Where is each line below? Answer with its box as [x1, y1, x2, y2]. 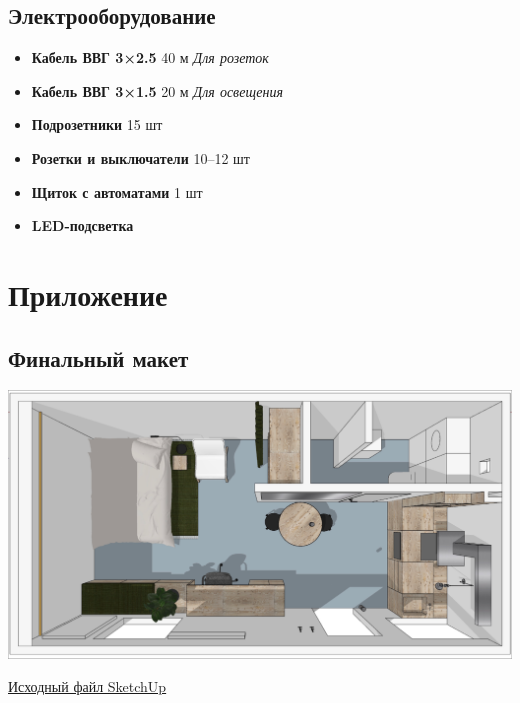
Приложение [8, 273, 168, 314]
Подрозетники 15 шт [31, 114, 163, 135]
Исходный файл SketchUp [8, 676, 167, 697]
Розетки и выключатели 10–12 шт [31, 147, 250, 168]
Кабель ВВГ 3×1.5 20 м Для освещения [31, 80, 283, 101]
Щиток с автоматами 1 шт [31, 181, 203, 202]
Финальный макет [8, 342, 189, 373]
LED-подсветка [31, 215, 134, 236]
